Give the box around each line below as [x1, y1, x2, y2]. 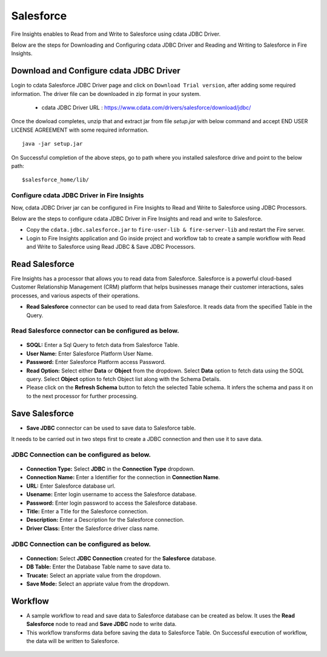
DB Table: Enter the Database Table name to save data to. [26, 563, 171, 570]
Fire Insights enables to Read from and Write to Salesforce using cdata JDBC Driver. [11, 30, 221, 38]
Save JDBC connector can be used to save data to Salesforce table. [26, 424, 196, 431]
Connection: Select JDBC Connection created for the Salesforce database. [26, 554, 217, 562]
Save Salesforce [11, 408, 74, 419]
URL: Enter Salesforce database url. [26, 482, 116, 490]
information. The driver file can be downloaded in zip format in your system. [11, 90, 201, 97]
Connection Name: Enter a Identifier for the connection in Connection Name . [26, 474, 220, 481]
